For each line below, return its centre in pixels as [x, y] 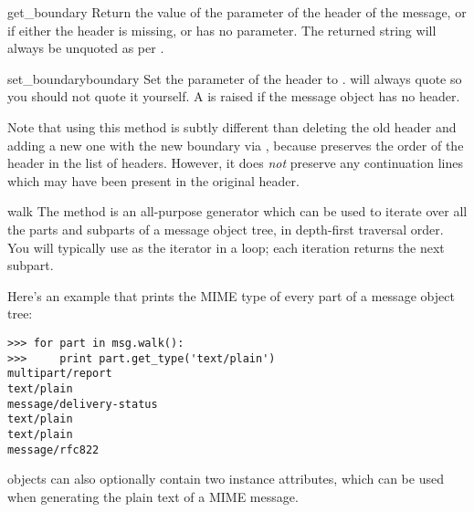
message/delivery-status [83, 404]
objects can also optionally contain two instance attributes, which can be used [226, 479]
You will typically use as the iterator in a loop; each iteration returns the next [226, 247]
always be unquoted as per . [86, 48]
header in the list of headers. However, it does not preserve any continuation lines [235, 163]
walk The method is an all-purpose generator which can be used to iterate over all [237, 211]
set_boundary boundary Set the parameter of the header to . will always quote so [235, 78]
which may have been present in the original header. [153, 180]
